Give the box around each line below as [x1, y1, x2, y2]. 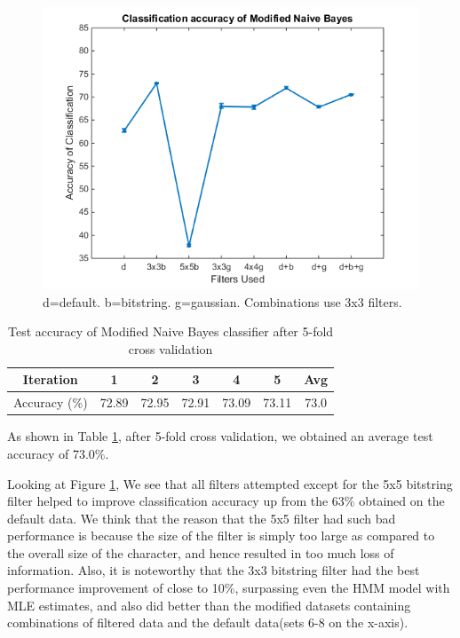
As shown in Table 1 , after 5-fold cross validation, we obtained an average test [7, 427, 433, 445]
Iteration [22, 370, 78, 389]
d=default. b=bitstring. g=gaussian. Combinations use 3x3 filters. [43, 292, 402, 311]
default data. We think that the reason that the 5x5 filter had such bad [7, 508, 396, 527]
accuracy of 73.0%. [7, 444, 109, 462]
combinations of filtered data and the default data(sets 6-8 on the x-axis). [7, 613, 408, 632]
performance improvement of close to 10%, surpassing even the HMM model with [7, 579, 450, 597]
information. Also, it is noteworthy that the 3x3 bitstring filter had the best [7, 561, 420, 579]
